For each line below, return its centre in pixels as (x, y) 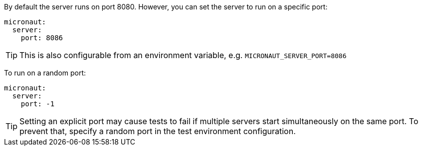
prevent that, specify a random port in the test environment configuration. (158, 131)
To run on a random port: (45, 73)
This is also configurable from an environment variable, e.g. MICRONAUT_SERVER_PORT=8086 (183, 55)
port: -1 (38, 104)
